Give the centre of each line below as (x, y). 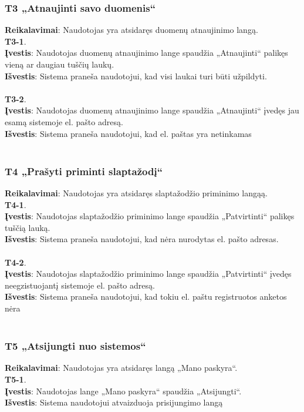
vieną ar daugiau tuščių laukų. (60, 64)
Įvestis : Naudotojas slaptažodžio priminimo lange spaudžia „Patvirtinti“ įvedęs (148, 274)
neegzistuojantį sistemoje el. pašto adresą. (80, 285)
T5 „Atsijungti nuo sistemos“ (75, 346)
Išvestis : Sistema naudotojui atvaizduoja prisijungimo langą (114, 402)
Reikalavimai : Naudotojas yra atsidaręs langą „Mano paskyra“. (121, 368)
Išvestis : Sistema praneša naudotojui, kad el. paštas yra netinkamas (128, 133)
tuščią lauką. (28, 227)
